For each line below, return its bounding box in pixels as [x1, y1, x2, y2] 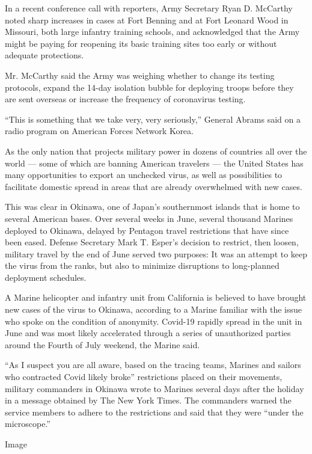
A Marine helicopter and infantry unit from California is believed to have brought [5, 291, 307, 304]
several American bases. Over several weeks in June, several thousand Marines [5, 212, 293, 224]
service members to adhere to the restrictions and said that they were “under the [5, 405, 304, 418]
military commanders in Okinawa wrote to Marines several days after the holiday [5, 382, 304, 394]
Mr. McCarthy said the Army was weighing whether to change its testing [5, 69, 275, 81]
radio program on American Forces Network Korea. [5, 124, 194, 137]
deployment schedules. [5, 271, 87, 283]
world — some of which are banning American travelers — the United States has [5, 156, 304, 169]
